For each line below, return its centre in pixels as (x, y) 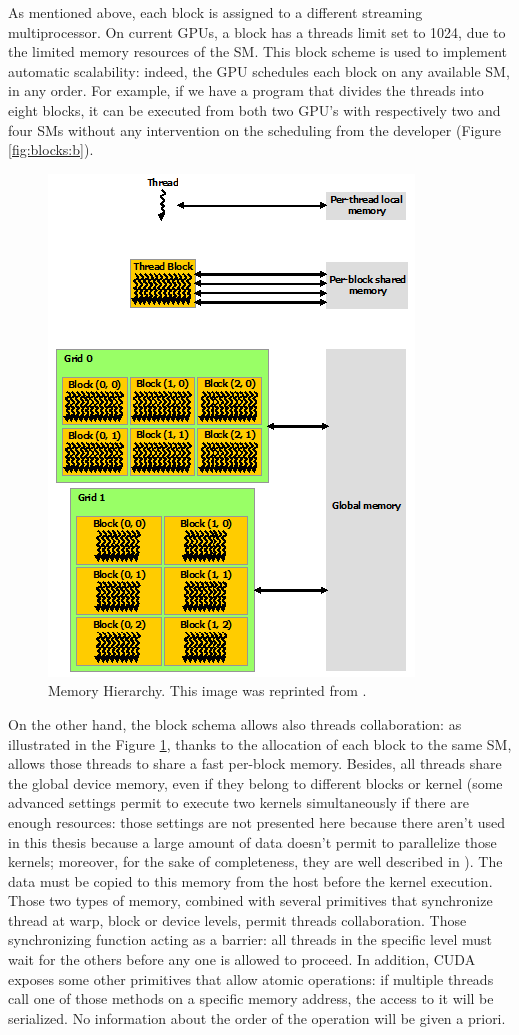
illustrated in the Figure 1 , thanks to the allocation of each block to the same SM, (260, 743)
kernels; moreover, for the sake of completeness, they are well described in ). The (255, 861)
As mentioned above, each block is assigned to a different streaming (215, 12)
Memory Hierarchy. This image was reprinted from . (207, 690)
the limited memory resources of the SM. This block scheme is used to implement (258, 51)
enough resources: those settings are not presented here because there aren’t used (257, 821)
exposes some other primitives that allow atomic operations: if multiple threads (251, 978)
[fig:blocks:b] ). (51, 149)
